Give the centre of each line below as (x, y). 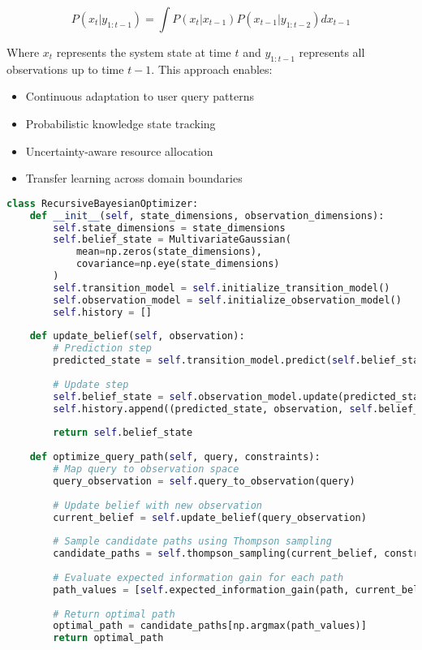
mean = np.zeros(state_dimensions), (169, 252)
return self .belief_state (123, 433)
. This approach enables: (212, 69)
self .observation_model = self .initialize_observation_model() (227, 300)
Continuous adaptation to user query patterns (140, 96)
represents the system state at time (144, 52)
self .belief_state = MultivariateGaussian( (172, 240)
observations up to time (65, 69)
